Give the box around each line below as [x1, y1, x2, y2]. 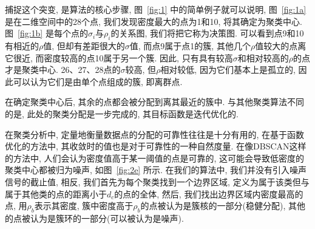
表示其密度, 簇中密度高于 [34, 199, 134, 212]
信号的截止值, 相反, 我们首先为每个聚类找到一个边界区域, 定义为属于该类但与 [5, 175, 310, 188]
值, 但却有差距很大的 [43, 39, 125, 52]
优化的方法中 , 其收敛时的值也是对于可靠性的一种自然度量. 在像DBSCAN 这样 [5, 140, 307, 152]
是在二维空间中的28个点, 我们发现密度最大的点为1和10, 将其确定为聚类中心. [5, 15, 302, 27]
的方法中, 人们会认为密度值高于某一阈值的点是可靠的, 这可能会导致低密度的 [5, 151, 305, 164]
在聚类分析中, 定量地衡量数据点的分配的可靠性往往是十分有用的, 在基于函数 [5, 128, 305, 140]
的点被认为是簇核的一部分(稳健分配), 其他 [140, 199, 306, 212]
